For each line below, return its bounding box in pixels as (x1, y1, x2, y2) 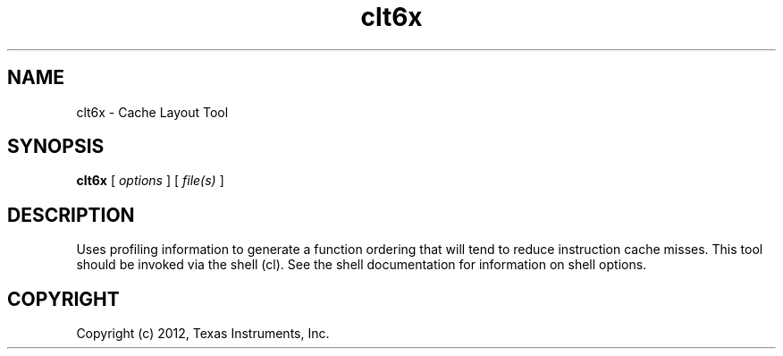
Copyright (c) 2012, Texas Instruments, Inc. (76, 326, 330, 342)
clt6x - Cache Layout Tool (76, 104, 229, 120)
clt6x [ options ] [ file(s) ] (76, 173, 224, 189)
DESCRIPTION (7, 203, 135, 226)
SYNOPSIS (7, 135, 105, 158)
